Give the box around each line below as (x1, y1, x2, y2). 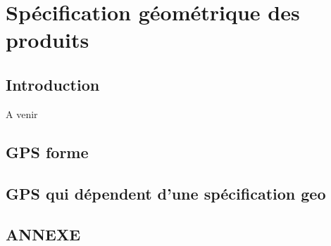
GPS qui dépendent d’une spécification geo (6, 182, 326, 204)
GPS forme (6, 141, 89, 162)
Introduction (6, 73, 100, 95)
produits (6, 25, 89, 54)
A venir (6, 106, 38, 121)
